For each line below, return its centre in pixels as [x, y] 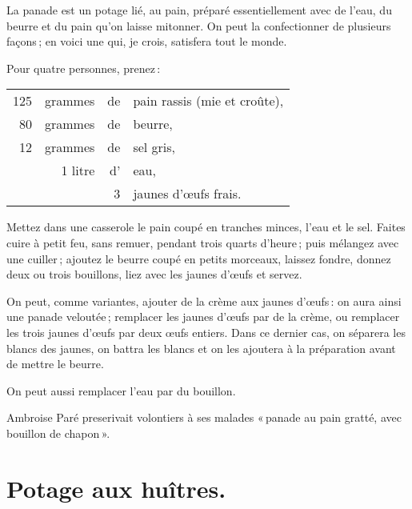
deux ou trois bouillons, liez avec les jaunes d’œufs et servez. [154, 274]
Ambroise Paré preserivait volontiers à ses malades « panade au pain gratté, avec [204, 417]
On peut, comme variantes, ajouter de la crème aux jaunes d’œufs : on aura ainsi [204, 301]
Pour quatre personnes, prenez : [84, 68]
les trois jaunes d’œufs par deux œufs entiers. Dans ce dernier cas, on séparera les [206, 332]
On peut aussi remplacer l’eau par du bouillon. [121, 390]
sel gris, [154, 147]
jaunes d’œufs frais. [187, 194]
